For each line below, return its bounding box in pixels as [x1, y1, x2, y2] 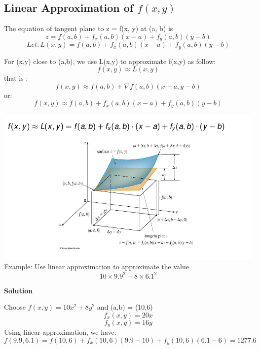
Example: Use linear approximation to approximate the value [4, 261, 189, 272]
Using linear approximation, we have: [4, 327, 116, 337]
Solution [4, 285, 33, 295]
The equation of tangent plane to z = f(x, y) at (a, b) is [4, 23, 173, 33]
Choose [4, 302, 26, 312]
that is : [4, 73, 28, 83]
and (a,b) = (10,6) [97, 302, 153, 312]
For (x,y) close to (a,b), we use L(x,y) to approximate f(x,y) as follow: [4, 56, 216, 66]
